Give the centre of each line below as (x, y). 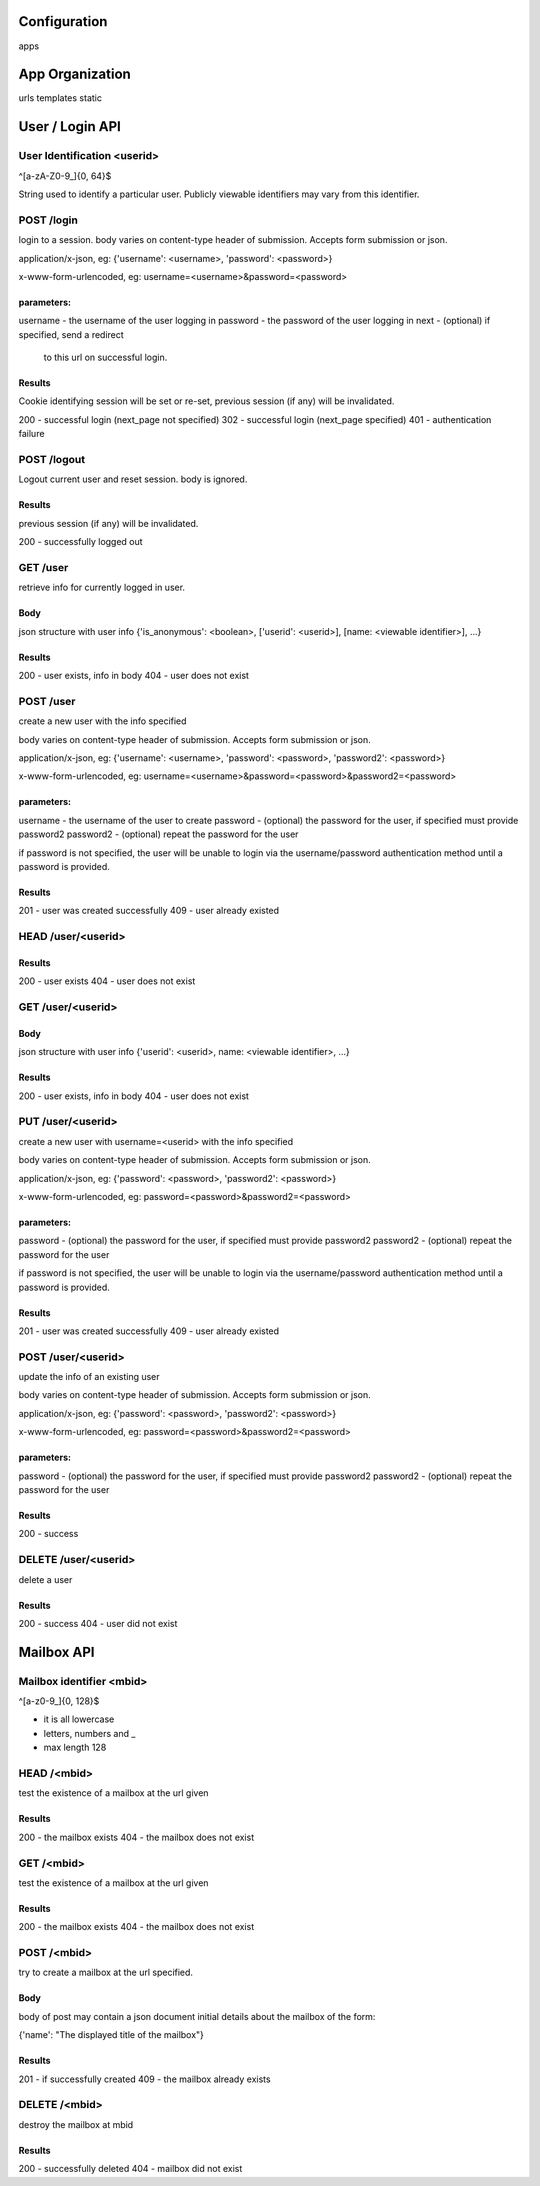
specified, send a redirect (71, 334)
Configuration (63, 21)
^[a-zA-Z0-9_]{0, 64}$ (65, 176)
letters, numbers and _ (89, 1733)
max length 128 (75, 1747)
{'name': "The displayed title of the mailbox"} (111, 2035)
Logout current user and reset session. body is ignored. (133, 479)
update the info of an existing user (89, 1377)
